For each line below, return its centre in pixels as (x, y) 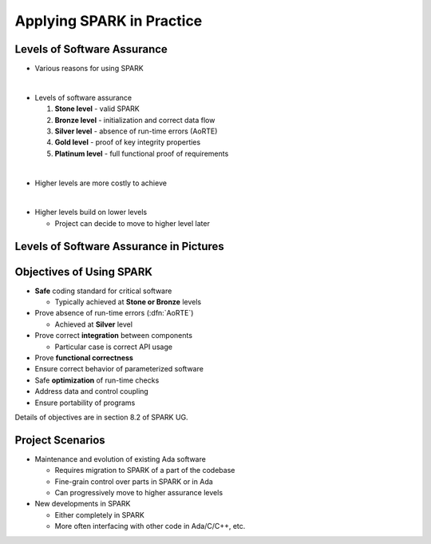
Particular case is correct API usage (114, 347)
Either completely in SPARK (100, 514)
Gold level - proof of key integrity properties (128, 142)
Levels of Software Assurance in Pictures (120, 246)
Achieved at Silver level (94, 324)
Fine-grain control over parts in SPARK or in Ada (134, 481)
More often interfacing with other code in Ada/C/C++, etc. (150, 526)
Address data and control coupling (92, 391)
